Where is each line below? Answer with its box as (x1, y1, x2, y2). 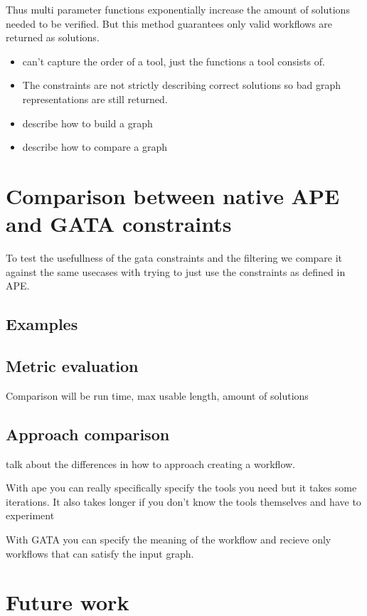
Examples (6, 313, 78, 335)
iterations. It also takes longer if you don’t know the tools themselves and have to (6, 494, 361, 509)
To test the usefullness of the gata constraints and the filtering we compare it (6, 250, 343, 265)
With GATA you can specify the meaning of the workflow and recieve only (6, 532, 331, 546)
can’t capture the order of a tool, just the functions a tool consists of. (22, 53, 325, 68)
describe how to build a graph (22, 115, 153, 130)
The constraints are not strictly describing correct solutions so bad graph (22, 78, 341, 92)
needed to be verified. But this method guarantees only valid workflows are (6, 16, 333, 31)
